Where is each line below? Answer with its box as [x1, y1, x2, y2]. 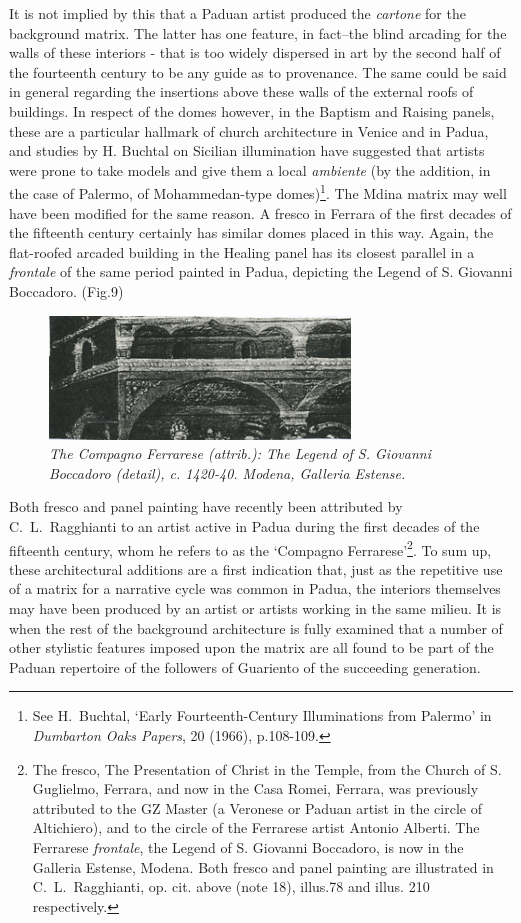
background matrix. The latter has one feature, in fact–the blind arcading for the [9, 22, 507, 43]
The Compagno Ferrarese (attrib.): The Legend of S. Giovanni [49, 443, 431, 464]
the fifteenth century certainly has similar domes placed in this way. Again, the [9, 222, 494, 243]
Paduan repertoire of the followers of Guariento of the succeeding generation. [9, 656, 481, 677]
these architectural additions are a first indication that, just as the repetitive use [9, 558, 503, 579]
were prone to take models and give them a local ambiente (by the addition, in [9, 159, 491, 180]
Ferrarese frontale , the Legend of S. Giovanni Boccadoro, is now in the [32, 837, 464, 858]
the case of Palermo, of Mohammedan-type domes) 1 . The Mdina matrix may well [9, 180, 507, 203]
